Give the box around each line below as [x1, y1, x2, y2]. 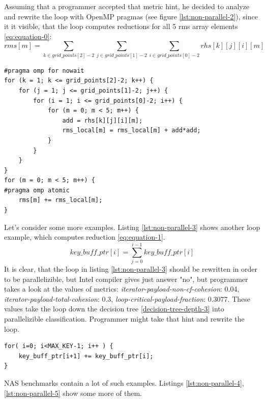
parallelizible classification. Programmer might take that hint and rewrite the [4, 313, 245, 324]
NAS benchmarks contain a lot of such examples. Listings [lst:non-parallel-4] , [4, 377, 244, 388]
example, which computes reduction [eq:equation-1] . [4, 232, 165, 242]
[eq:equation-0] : [4, 31, 52, 41]
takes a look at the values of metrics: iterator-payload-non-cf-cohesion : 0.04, [4, 283, 240, 294]
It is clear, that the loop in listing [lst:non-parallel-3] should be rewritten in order [4, 263, 257, 274]
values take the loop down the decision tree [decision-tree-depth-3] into [4, 303, 224, 314]
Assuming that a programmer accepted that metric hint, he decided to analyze [4, 1, 250, 11]
